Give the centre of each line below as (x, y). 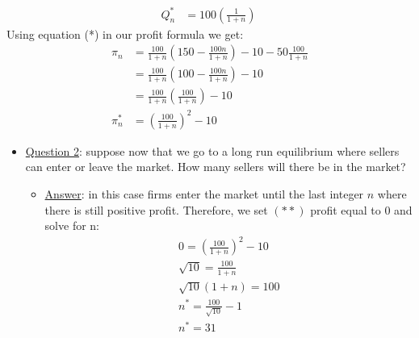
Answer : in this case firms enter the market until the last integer (204, 193)
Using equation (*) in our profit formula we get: (125, 33)
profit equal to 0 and (361, 209)
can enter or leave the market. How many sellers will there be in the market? (216, 167)
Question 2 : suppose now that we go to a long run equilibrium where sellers (212, 150)
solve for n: (72, 225)
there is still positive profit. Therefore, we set (156, 209)
